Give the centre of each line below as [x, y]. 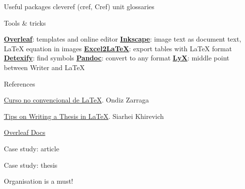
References [20, 83]
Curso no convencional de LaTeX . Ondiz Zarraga [77, 100]
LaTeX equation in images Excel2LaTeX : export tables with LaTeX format [118, 48]
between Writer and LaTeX [45, 67]
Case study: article [32, 148]
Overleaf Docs [25, 132]
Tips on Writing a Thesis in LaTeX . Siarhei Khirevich [84, 116]
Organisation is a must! [38, 181]
